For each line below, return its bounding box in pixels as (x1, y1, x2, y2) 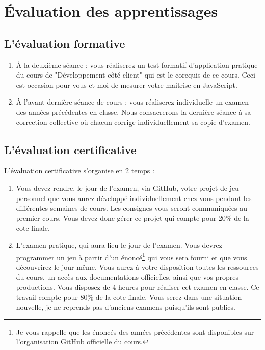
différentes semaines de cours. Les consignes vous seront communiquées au (16, 203, 248, 213)
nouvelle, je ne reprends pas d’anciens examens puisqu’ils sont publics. (16, 302, 235, 312)
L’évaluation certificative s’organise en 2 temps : (4, 165, 154, 176)
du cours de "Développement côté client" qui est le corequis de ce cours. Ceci (16, 69, 255, 80)
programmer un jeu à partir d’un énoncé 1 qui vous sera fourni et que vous (16, 250, 247, 262)
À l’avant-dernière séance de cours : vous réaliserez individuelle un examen (16, 96, 249, 107)
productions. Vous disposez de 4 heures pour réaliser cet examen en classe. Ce (16, 281, 259, 292)
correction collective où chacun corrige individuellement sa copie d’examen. (16, 116, 250, 127)
